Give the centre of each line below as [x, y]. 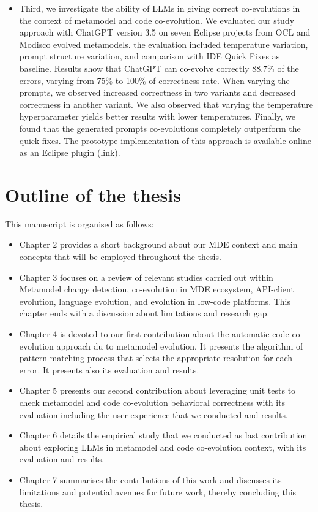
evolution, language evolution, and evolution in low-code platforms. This [155, 301]
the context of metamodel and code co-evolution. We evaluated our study [157, 20]
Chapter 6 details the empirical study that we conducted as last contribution [163, 435]
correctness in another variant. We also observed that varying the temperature [166, 104]
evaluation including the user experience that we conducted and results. [153, 414]
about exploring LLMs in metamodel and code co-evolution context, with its [163, 447]
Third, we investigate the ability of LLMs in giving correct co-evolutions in [160, 8]
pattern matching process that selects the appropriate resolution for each [156, 358]
